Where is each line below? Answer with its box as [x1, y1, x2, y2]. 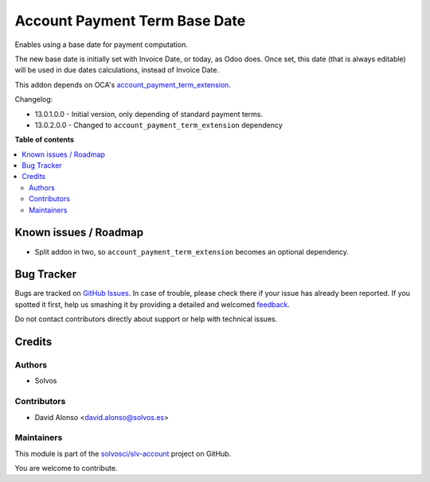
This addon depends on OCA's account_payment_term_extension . [14, 80, 231, 89]
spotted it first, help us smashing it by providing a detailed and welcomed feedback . [14, 299, 291, 309]
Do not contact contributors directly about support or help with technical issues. [14, 314, 278, 324]
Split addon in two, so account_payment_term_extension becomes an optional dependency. [34, 247, 350, 256]
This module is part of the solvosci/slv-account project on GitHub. [14, 449, 232, 458]
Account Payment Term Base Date [14, 12, 246, 29]
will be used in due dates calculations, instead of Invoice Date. [14, 65, 219, 75]
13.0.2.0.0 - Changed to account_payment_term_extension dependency [34, 120, 283, 130]
